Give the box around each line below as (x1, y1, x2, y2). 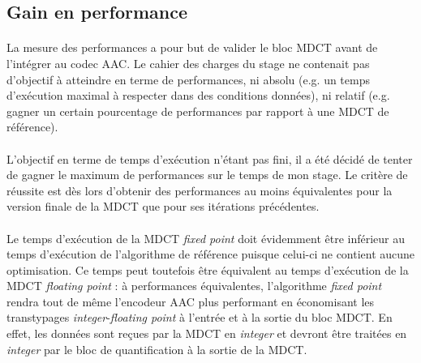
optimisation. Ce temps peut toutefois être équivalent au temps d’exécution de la (6, 261, 409, 278)
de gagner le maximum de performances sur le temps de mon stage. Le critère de (6, 166, 408, 183)
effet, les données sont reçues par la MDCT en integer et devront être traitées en (6, 325, 407, 342)
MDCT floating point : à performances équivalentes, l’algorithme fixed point (6, 277, 382, 294)
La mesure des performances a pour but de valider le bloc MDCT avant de (6, 39, 378, 56)
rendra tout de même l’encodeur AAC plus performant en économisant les (6, 293, 375, 310)
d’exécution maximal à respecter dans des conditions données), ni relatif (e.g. (6, 87, 390, 104)
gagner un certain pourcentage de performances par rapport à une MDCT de (6, 102, 389, 119)
